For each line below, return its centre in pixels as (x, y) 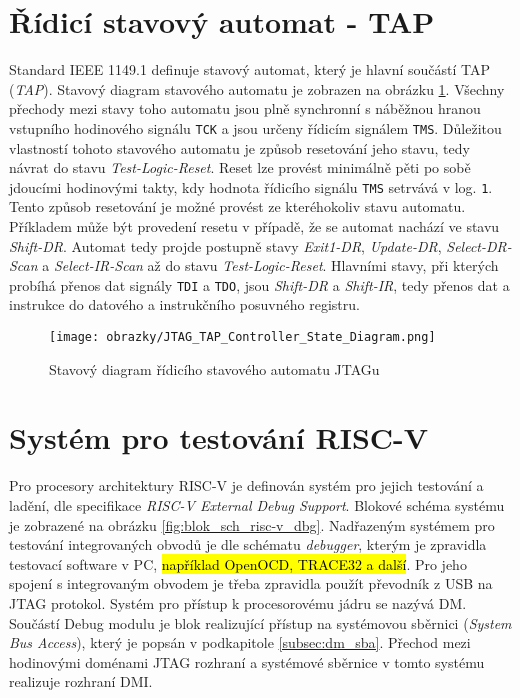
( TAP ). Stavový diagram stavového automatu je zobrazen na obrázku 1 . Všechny (257, 88)
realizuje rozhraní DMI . (81, 681)
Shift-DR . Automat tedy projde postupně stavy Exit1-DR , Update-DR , (225, 245)
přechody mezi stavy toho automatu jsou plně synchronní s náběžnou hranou (245, 108)
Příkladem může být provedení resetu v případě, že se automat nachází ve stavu (254, 226)
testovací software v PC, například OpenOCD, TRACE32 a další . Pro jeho (238, 563)
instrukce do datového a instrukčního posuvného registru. (184, 304)
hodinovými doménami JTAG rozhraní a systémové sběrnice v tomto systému (247, 661)
